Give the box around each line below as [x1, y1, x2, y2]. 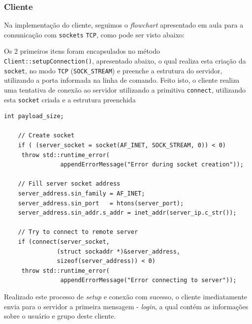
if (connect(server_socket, [18, 238, 110, 245]
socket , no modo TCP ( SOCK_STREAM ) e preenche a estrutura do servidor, [4, 65, 222, 75]
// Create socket [18, 132, 75, 139]
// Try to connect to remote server [18, 228, 138, 236]
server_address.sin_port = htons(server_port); [18, 199, 184, 207]
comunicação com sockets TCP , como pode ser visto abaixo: [4, 29, 185, 39]
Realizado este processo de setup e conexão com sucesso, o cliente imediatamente [4, 291, 248, 301]
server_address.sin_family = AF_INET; [18, 190, 145, 197]
